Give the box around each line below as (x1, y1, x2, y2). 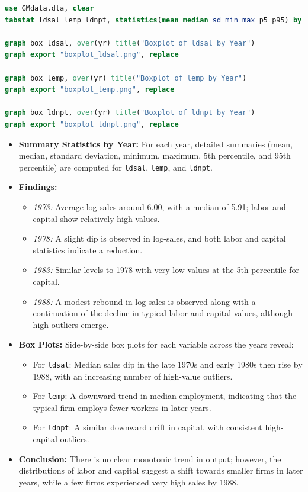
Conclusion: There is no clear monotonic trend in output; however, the (18, 452, 281, 465)
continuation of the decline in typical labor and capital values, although (33, 307, 293, 319)
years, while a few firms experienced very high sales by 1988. (18, 475, 239, 488)
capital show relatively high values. (33, 212, 160, 224)
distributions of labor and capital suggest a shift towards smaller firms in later (18, 464, 303, 477)
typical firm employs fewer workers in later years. (33, 401, 211, 413)
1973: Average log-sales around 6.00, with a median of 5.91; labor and (33, 200, 286, 213)
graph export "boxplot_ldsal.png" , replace (5, 50, 179, 59)
